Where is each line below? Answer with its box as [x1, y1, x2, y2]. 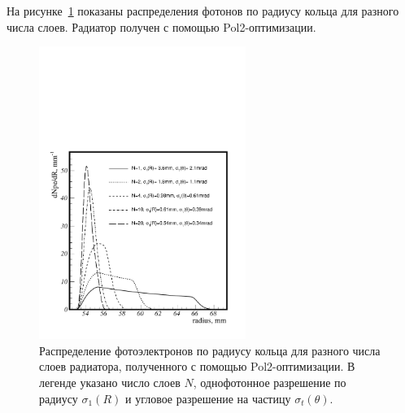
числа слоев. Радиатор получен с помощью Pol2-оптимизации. [7, 18, 316, 35]
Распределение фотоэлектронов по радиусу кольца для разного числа [39, 341, 381, 359]
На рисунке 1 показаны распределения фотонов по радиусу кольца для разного [7, 2, 399, 19]
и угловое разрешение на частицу [124, 389, 291, 406]
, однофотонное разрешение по [193, 373, 346, 390]
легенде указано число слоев [39, 373, 181, 390]
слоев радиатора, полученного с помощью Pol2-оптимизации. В [39, 358, 355, 375]
